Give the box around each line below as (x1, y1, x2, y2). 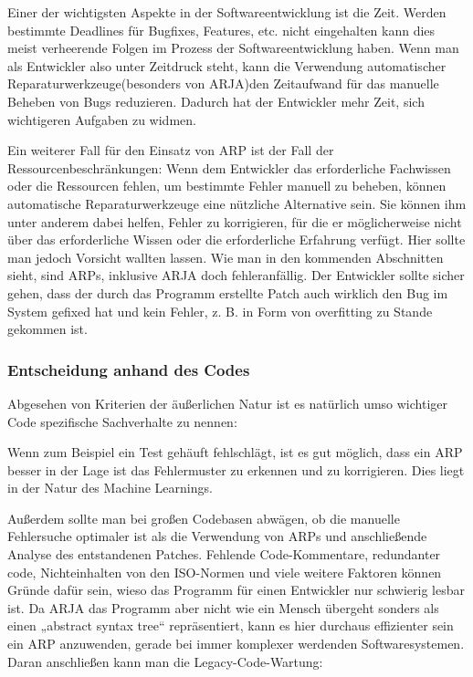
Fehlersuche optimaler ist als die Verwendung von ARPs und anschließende (7, 526, 427, 546)
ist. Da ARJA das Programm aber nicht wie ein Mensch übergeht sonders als (7, 598, 439, 617)
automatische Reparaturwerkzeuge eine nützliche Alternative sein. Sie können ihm (7, 193, 467, 213)
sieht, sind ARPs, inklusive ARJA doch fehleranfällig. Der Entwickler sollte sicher (7, 266, 465, 285)
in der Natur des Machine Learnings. (7, 478, 213, 497)
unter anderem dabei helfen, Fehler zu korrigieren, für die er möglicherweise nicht (7, 212, 462, 231)
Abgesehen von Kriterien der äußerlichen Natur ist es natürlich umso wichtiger (7, 393, 448, 412)
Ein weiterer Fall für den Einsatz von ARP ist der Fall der (7, 141, 334, 160)
